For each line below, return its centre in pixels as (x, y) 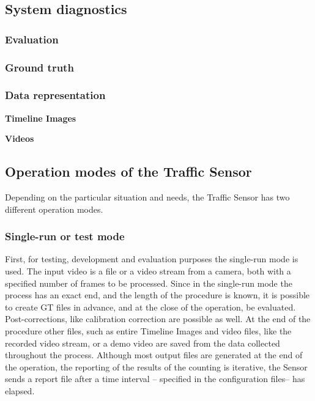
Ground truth (39, 67)
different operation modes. (54, 209)
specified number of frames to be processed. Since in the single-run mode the (149, 283)
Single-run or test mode (65, 236)
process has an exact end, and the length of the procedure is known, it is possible (157, 295)
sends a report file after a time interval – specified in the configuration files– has (155, 379)
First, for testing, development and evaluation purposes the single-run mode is (152, 259)
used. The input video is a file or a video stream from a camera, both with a (148, 271)
